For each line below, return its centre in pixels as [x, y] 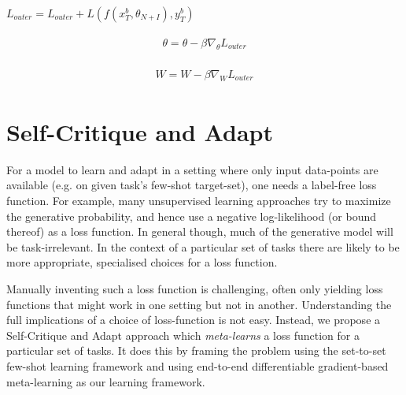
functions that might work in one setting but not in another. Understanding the [199, 304]
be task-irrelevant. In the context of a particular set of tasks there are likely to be [203, 246]
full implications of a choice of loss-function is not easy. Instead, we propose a [194, 320]
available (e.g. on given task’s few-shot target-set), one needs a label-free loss [192, 185]
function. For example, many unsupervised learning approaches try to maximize [199, 201]
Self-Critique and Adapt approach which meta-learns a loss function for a [183, 335]
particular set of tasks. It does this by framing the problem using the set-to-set [196, 350]
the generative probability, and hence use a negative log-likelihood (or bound [192, 216]
